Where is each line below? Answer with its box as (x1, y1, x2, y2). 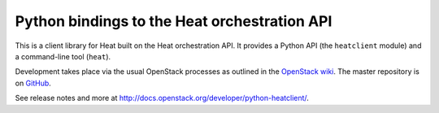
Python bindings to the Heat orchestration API (15, 12, 333, 30)
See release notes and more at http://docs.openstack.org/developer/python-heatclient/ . (15, 93, 309, 103)
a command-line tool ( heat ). (15, 51, 111, 61)
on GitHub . (15, 78, 52, 88)
